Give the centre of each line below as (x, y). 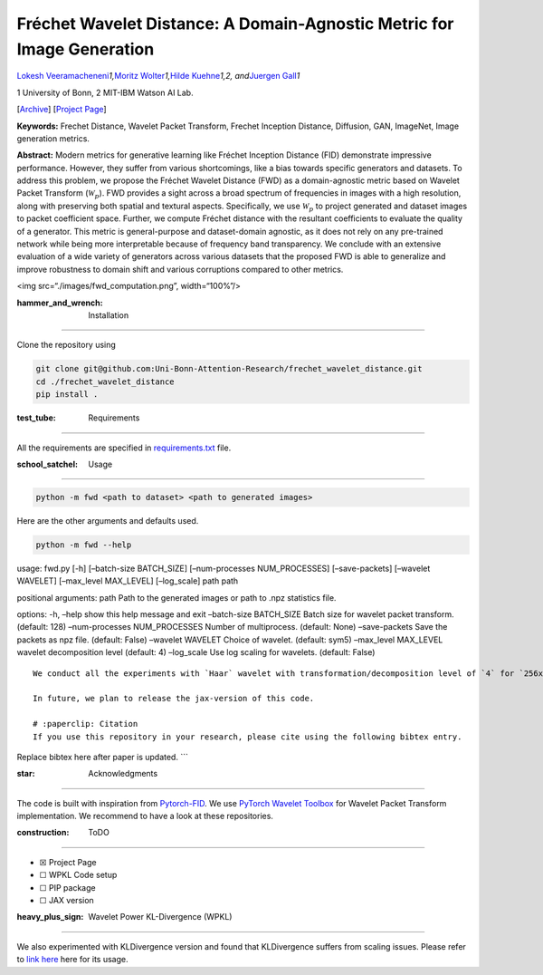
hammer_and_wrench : (60, 303)
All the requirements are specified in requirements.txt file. (124, 448)
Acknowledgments (123, 774)
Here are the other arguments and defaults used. (108, 520)
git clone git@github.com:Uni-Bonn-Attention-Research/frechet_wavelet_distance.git (229, 369)
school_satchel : (48, 464)
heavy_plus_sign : (50, 917)
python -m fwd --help (84, 545)
